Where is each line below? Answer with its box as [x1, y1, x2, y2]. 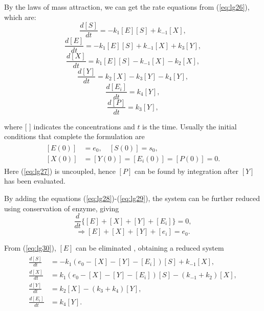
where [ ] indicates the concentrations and [4, 121, 135, 131]
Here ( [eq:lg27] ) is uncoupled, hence [4, 165, 116, 176]
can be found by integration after [134, 165, 239, 176]
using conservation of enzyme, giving [4, 203, 119, 213]
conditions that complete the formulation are [4, 131, 145, 142]
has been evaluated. [4, 175, 65, 186]
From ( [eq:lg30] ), [4, 242, 56, 253]
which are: [4, 11, 36, 22]
